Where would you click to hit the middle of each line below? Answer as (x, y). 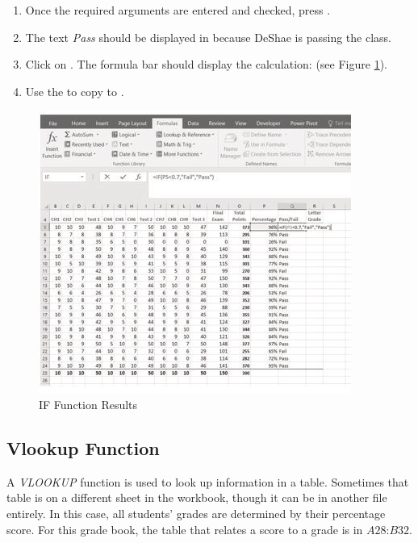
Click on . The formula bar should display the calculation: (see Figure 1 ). (206, 64)
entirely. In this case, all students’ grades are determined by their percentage (196, 513)
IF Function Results (88, 404)
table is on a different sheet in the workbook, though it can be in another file (197, 497)
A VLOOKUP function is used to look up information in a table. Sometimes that (208, 481)
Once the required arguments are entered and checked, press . (178, 10)
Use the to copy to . (75, 91)
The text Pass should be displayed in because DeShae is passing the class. (208, 37)
